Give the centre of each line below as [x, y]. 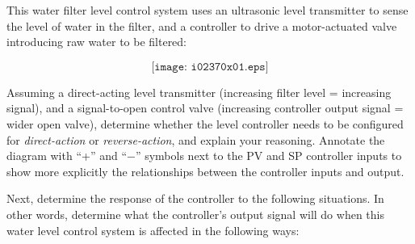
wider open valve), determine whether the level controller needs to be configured [205, 123]
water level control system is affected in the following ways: [153, 230]
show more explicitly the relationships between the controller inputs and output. [205, 171]
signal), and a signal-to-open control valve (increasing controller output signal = [205, 108]
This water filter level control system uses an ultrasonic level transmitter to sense [207, 10]
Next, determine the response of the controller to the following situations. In [195, 198]
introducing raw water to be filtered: [97, 42]
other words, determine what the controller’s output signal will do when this [195, 214]
